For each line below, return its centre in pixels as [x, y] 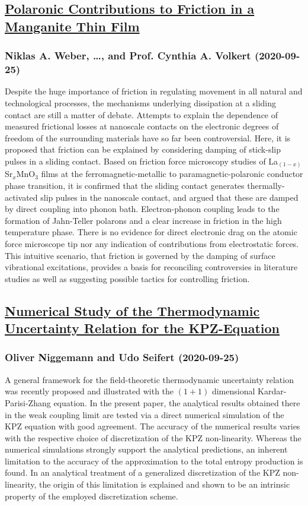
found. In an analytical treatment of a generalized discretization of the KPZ [142, 472]
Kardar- [272, 391]
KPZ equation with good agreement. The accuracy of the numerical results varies [153, 426]
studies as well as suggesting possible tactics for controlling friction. [127, 278]
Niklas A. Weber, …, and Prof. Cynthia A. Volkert [128, 56]
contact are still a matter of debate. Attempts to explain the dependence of [142, 114]
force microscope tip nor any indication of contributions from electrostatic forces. [152, 243]
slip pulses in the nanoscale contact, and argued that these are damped [169, 197]
